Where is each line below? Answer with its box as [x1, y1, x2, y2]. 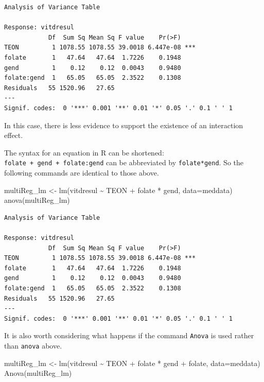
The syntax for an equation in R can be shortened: [4, 147, 164, 158]
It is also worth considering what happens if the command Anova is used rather [4, 330, 254, 341]
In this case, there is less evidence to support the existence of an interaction [4, 119, 243, 130]
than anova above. [4, 340, 62, 351]
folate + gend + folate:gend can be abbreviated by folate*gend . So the [4, 157, 243, 168]
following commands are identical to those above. [4, 167, 159, 178]
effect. [4, 130, 23, 141]
